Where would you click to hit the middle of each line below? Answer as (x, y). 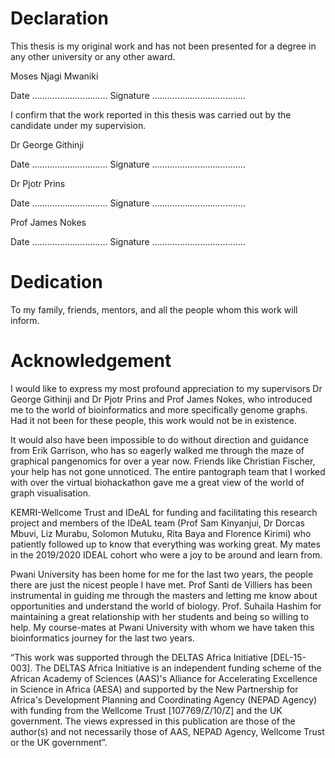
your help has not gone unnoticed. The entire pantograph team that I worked (168, 471)
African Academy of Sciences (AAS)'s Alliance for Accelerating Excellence (164, 678)
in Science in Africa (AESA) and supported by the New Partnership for (154, 689)
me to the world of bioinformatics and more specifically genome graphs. (159, 409)
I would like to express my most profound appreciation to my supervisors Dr (166, 388)
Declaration (59, 18)
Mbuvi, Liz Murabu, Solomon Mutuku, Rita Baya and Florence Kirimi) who (161, 533)
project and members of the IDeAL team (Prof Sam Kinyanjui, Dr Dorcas (158, 523)
